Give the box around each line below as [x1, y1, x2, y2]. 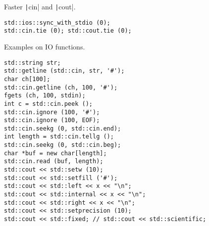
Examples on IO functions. [4, 41, 85, 51]
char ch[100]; [4, 75, 51, 83]
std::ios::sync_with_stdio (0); [4, 19, 110, 26]
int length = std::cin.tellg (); [4, 133, 114, 140]
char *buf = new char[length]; [4, 149, 107, 157]
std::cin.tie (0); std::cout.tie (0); [4, 27, 132, 35]
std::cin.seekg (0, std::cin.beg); [4, 141, 121, 149]
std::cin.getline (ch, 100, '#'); [4, 84, 118, 91]
